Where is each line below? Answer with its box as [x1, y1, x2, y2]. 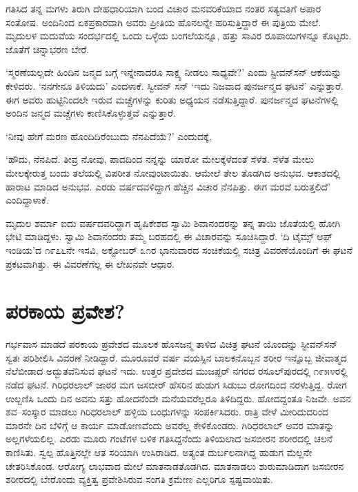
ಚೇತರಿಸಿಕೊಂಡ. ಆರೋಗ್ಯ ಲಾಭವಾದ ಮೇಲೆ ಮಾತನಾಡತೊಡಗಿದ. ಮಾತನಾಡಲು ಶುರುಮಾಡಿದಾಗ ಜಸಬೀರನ [6, 458, 344, 473]
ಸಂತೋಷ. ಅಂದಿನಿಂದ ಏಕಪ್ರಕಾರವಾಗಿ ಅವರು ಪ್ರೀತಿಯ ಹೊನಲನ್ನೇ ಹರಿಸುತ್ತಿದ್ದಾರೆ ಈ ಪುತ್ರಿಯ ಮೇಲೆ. [6, 14, 321, 29]
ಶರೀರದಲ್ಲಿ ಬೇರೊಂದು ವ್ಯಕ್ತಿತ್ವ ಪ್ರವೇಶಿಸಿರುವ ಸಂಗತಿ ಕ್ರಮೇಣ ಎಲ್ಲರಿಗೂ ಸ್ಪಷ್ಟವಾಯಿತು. [6, 472, 273, 486]
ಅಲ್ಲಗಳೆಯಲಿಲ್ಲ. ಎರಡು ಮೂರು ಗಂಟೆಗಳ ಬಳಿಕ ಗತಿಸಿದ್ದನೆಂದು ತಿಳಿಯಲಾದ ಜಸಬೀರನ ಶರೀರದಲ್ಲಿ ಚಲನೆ [6, 431, 333, 446]
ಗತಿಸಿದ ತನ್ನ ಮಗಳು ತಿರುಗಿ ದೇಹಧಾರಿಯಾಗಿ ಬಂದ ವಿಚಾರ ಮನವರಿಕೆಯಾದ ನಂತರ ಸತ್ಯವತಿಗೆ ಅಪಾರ [6, 1, 321, 15]
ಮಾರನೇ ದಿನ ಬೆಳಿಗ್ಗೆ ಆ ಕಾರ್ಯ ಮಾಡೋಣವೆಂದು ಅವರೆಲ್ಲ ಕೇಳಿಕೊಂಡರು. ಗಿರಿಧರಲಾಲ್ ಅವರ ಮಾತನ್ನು [6, 417, 335, 432]
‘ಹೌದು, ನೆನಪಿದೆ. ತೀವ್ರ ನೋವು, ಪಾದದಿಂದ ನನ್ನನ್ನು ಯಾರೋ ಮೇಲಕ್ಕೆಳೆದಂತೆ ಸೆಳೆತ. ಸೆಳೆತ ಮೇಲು [6, 152, 315, 166]
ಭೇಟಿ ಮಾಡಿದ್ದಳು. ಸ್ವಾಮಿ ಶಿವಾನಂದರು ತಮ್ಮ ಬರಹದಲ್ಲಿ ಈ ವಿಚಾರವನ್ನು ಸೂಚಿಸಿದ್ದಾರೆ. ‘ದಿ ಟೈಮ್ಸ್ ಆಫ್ [6, 229, 333, 244]
